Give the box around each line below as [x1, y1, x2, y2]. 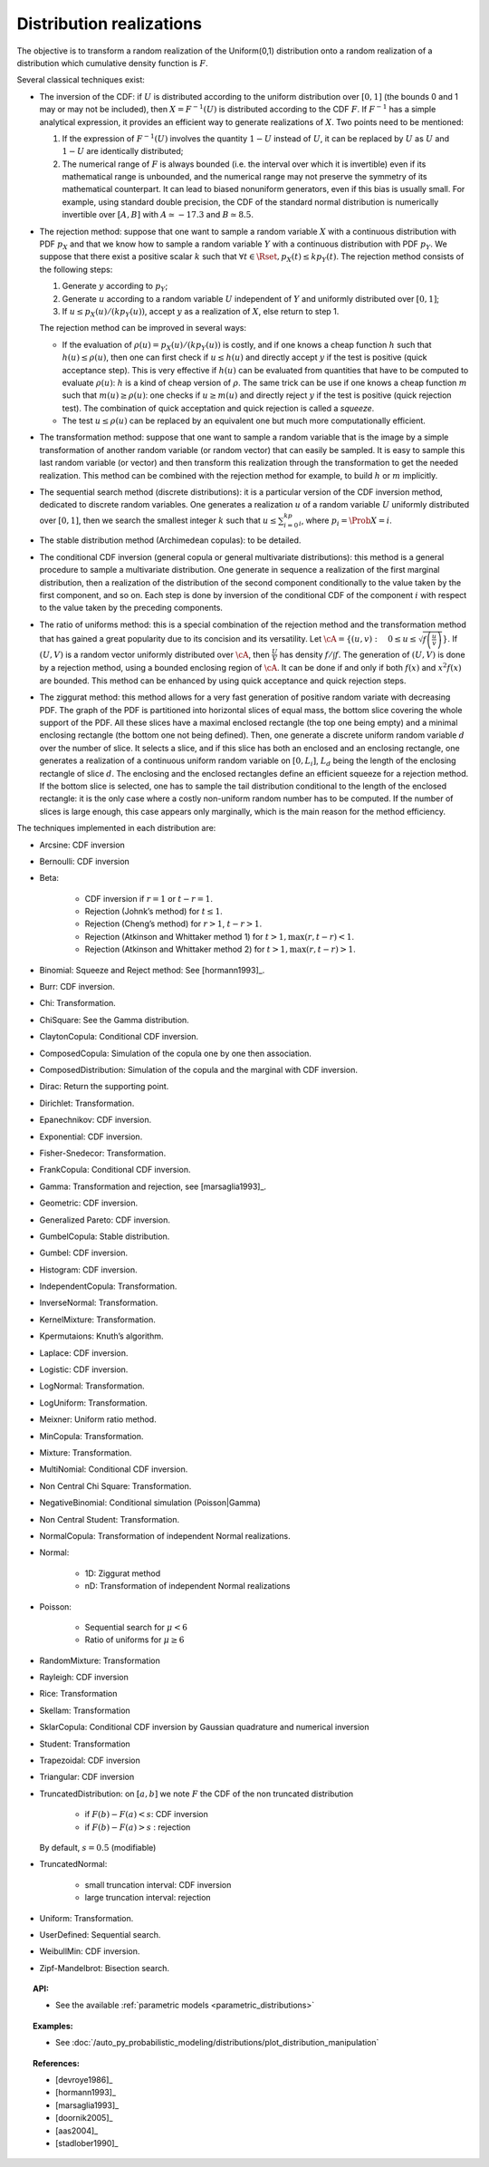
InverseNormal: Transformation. [39, 1297, 158, 1309]
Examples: [33, 2020, 73, 2031]
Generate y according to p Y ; [62, 281, 168, 294]
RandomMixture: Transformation [39, 1655, 160, 1666]
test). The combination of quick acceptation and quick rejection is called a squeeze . [62, 402, 375, 413]
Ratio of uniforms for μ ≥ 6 [84, 1634, 185, 1645]
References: [33, 2057, 81, 2068]
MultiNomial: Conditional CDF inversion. [39, 1464, 188, 1475]
